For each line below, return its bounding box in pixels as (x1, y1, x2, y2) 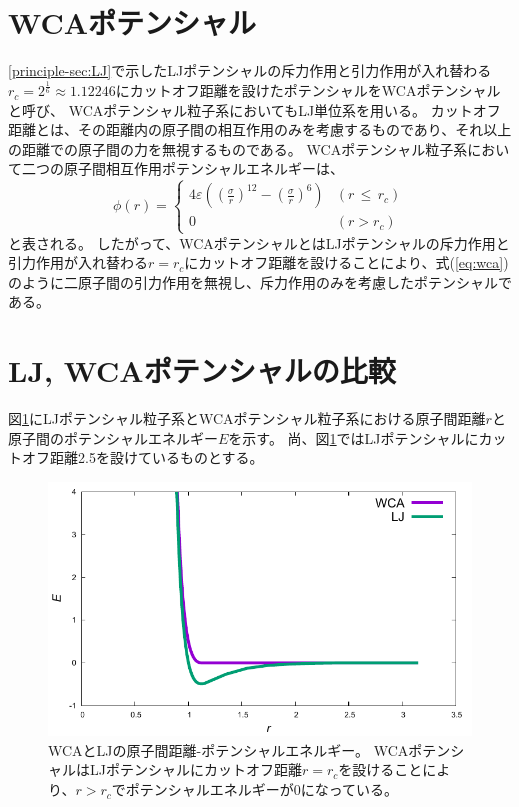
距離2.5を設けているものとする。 (49, 447, 264, 468)
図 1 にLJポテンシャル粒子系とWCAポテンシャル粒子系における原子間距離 (8, 408, 486, 429)
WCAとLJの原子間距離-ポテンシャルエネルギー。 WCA (48, 739, 409, 760)
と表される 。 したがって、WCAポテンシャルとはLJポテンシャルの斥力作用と (8, 232, 510, 253)
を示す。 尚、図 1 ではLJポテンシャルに (228, 427, 479, 448)
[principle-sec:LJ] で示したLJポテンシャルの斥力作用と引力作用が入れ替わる (8, 60, 492, 81)
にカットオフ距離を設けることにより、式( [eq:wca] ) (184, 252, 509, 273)
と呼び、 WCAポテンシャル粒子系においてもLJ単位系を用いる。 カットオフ (8, 99, 501, 120)
